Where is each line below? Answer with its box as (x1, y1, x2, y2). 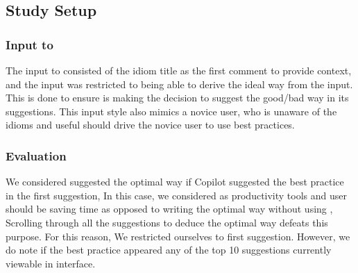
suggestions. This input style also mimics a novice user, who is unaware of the (6, 104, 337, 118)
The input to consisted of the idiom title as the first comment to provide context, (6, 63, 352, 77)
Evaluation (6, 147, 67, 164)
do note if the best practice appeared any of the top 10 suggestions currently (6, 242, 332, 257)
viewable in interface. (6, 256, 96, 270)
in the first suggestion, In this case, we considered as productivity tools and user (6, 188, 347, 202)
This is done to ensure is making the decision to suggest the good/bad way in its (6, 90, 349, 105)
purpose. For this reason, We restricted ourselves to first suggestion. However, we (6, 229, 350, 243)
